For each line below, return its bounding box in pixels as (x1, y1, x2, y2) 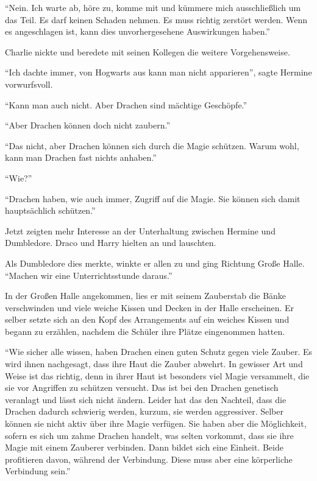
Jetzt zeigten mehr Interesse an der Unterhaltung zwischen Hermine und (5, 224, 276, 237)
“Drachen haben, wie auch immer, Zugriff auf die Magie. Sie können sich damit (5, 192, 301, 205)
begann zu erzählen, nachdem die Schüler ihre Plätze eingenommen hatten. (5, 325, 285, 337)
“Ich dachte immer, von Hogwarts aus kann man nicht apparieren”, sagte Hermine (5, 66, 312, 79)
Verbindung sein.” (5, 465, 71, 477)
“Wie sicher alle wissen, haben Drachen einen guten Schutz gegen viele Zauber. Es (5, 345, 312, 358)
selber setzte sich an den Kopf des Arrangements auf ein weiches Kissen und (5, 313, 290, 326)
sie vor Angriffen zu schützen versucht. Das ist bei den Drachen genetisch (5, 381, 279, 394)
